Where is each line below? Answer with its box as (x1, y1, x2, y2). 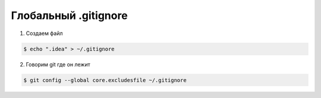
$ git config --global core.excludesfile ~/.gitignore (23, 77, 187, 83)
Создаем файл (26, 30, 63, 37)
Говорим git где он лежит (26, 61, 90, 68)
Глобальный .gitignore (11, 9, 128, 22)
